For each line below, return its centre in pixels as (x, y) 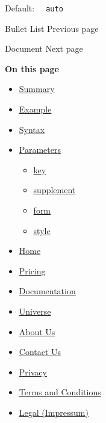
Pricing (32, 270)
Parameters (40, 150)
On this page (32, 68)
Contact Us (40, 352)
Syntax (32, 129)
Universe (35, 311)
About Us (37, 331)
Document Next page (44, 48)
